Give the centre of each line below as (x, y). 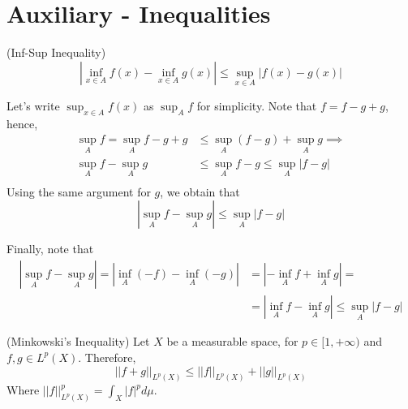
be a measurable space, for (232, 341)
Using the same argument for (79, 191)
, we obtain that (200, 191)
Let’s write (33, 105)
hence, (22, 123)
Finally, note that (50, 249)
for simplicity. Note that (257, 105)
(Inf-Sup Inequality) (56, 52)
